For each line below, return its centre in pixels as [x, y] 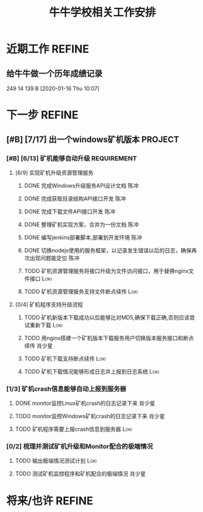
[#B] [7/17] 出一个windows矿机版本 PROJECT [93, 139]
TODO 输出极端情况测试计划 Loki [56, 461]
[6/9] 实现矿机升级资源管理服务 [54, 172]
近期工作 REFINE [48, 49]
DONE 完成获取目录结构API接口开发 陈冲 [75, 198]
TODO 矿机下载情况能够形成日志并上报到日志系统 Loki [92, 371]
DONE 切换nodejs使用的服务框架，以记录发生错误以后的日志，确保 [108, 250]
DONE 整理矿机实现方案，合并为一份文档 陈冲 [81, 224]
